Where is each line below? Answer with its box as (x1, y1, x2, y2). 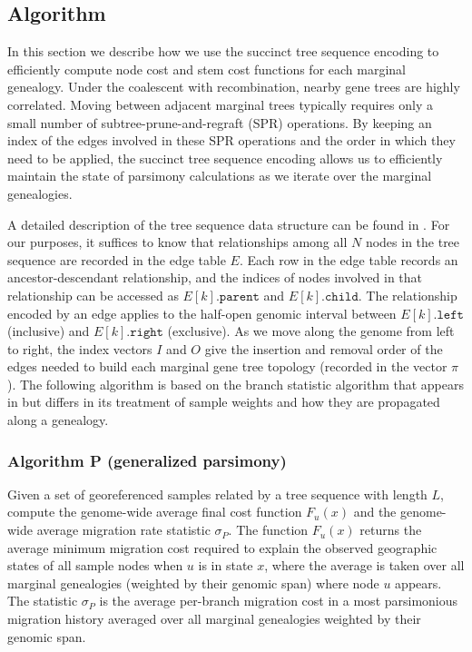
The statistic (7, 591, 78, 610)
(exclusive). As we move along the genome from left (167, 321, 455, 341)
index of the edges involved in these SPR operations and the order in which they (7, 131, 456, 150)
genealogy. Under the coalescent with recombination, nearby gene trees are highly (7, 77, 460, 96)
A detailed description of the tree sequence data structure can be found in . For (7, 214, 450, 233)
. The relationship (358, 285, 457, 304)
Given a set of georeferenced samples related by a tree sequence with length (7, 484, 428, 503)
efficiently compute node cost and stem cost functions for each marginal (7, 59, 407, 78)
